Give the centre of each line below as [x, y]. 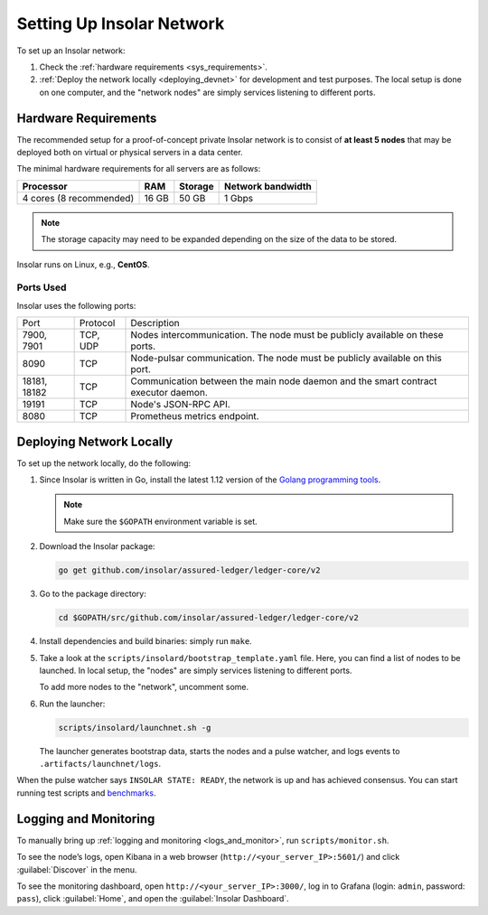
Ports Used [42, 287]
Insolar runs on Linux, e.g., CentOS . [83, 264]
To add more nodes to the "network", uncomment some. [144, 687]
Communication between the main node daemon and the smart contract [284, 381]
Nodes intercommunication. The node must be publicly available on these [287, 335]
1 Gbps [238, 198]
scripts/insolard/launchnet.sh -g [135, 728]
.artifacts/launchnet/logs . [100, 764]
